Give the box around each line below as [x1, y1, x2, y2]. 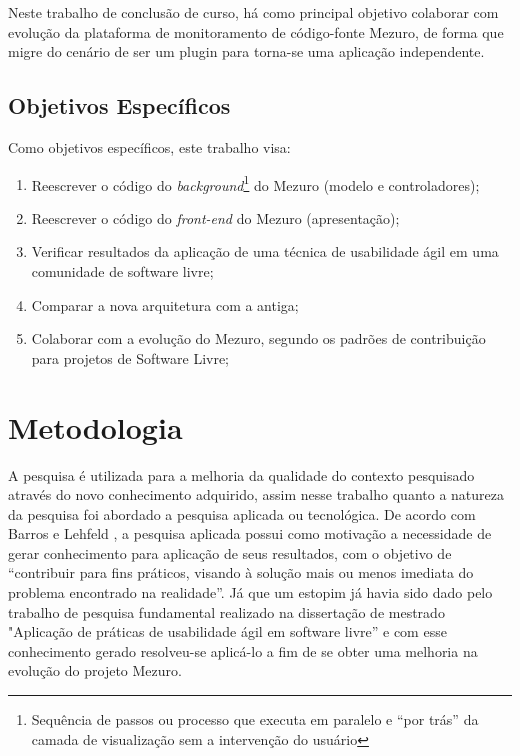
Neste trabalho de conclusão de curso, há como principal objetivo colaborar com [8, 2, 499, 22]
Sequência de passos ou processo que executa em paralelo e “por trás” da [31, 709, 479, 730]
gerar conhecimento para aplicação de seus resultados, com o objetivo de [8, 542, 452, 563]
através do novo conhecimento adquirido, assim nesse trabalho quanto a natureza [8, 484, 504, 505]
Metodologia [8, 406, 183, 447]
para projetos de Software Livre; [31, 347, 230, 368]
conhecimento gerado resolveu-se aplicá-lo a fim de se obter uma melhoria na [8, 640, 478, 661]
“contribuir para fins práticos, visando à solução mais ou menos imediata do [8, 562, 474, 583]
